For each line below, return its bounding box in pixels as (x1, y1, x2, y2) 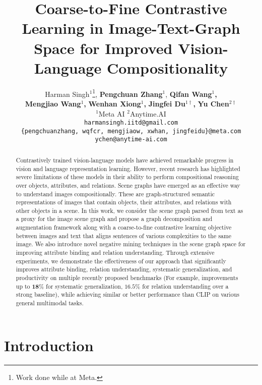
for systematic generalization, (46, 282, 123, 290)
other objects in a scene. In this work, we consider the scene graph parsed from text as (16, 206, 243, 214)
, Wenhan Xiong (84, 98, 141, 108)
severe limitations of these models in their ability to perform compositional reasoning (16, 173, 239, 181)
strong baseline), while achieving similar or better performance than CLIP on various (16, 290, 239, 299)
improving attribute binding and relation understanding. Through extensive (16, 248, 215, 257)
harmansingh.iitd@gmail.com (84, 119, 178, 127)
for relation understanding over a (142, 282, 229, 290)
